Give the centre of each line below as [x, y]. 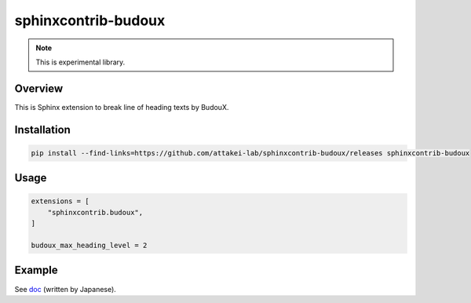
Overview [39, 88]
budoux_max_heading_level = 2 [89, 245]
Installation [42, 130]
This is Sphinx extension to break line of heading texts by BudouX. [122, 107]
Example [36, 270]
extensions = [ [60, 201]
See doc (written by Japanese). [66, 289]
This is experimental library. [80, 62]
